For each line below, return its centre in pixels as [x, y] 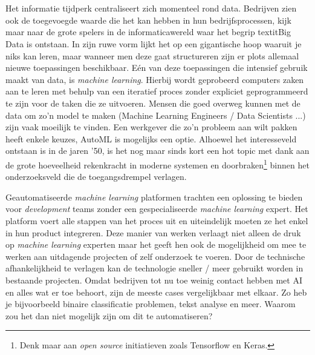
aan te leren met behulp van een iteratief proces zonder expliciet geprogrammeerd [157, 91]
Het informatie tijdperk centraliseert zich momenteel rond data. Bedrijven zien [151, 8]
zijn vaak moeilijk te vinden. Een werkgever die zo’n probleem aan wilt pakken [151, 127]
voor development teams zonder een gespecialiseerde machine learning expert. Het [157, 209]
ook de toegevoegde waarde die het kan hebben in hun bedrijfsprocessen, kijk [148, 20]
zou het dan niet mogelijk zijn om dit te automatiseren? [109, 315]
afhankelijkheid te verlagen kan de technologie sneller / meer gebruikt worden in [154, 268]
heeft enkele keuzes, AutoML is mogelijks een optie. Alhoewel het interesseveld [151, 138]
